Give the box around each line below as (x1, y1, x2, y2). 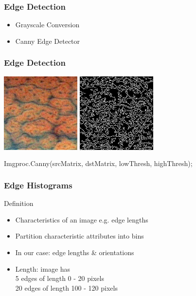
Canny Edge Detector (15, 36, 80, 46)
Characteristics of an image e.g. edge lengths (15, 214, 148, 224)
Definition (4, 198, 34, 208)
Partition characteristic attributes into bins (15, 231, 144, 241)
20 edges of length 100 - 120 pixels (15, 282, 118, 293)
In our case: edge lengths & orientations (15, 247, 134, 257)
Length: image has (15, 263, 71, 274)
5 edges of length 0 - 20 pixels (15, 273, 104, 283)
